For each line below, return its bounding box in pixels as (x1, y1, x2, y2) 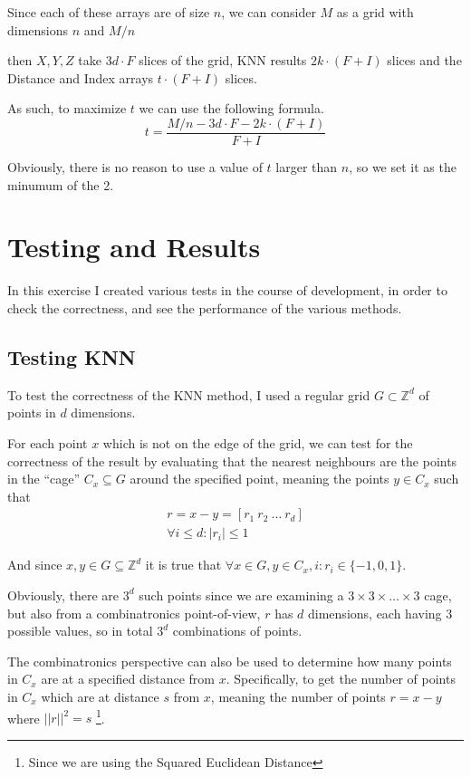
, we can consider (221, 3, 316, 21)
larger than (275, 158, 338, 177)
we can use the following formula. (139, 99, 324, 118)
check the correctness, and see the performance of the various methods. (7, 298, 402, 317)
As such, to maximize (7, 99, 127, 118)
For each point (7, 433, 88, 452)
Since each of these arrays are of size (7, 3, 210, 21)
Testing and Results (7, 228, 261, 265)
